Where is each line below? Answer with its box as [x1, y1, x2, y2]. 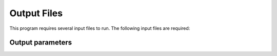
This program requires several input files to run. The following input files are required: [9, 25, 190, 31]
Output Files [9, 8, 63, 19]
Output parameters [9, 38, 72, 47]
